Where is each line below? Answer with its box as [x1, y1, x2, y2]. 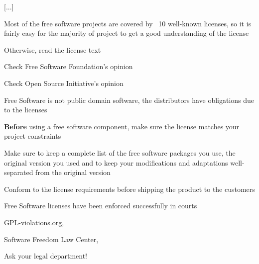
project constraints [4, 131, 61, 141]
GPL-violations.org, [4, 217, 64, 227]
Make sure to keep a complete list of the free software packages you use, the [4, 147, 236, 158]
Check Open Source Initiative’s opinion [4, 78, 124, 88]
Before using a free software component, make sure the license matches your [4, 121, 240, 131]
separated [4, 167, 33, 177]
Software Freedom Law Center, [4, 234, 99, 244]
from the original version [35, 167, 111, 177]
